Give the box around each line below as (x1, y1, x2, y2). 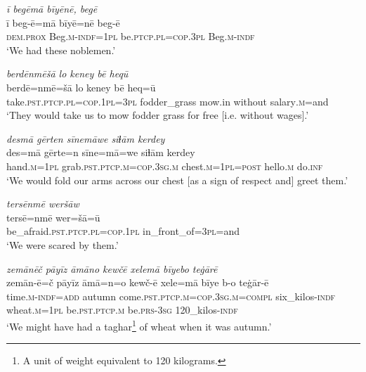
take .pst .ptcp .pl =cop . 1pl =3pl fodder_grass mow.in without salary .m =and (6, 94, 329, 108)
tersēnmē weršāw (6, 196, 79, 211)
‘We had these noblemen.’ (6, 42, 116, 57)
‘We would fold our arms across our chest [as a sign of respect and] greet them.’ (6, 172, 348, 187)
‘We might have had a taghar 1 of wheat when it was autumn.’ (6, 316, 272, 333)
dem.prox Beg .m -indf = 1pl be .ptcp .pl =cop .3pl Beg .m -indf (6, 29, 255, 44)
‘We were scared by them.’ (6, 237, 119, 252)
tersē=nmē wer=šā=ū (6, 210, 100, 224)
